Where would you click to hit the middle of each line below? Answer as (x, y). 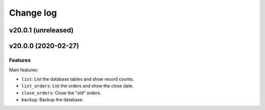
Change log (33, 13)
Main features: (24, 70)
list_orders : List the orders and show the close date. (77, 86)
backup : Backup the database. (53, 99)
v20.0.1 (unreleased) (41, 30)
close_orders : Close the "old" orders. (61, 93)
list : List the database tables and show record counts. (78, 79)
